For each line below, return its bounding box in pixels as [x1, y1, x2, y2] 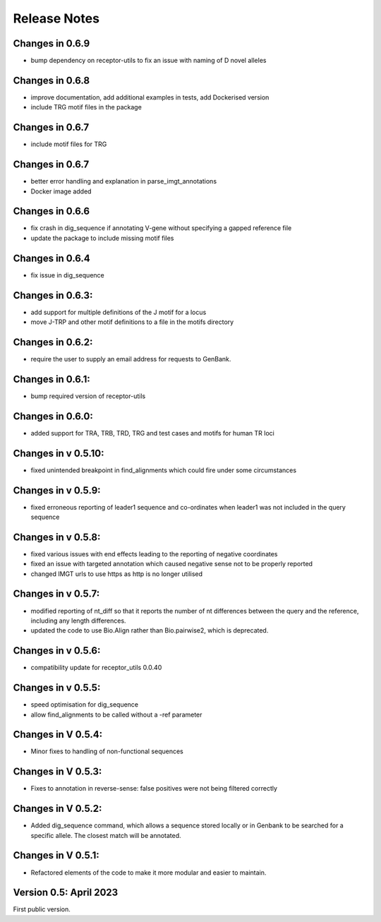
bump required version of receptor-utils [30, 392, 146, 400]
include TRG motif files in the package [30, 103, 143, 112]
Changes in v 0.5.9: [13, 484, 102, 496]
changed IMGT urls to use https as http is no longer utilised [30, 569, 203, 578]
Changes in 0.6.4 [13, 252, 91, 264]
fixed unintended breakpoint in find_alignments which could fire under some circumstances [30, 466, 296, 474]
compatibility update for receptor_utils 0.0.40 [30, 664, 162, 672]
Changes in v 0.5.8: [13, 531, 101, 543]
